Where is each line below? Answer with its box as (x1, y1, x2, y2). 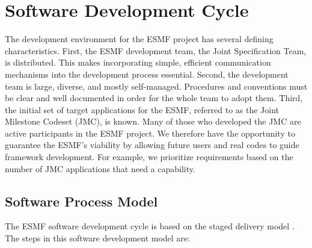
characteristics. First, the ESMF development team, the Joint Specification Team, (5, 44, 307, 57)
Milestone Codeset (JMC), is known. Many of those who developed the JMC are (5, 115, 301, 128)
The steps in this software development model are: (5, 232, 190, 244)
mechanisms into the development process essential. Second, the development (5, 67, 289, 80)
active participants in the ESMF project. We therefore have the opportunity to (5, 126, 295, 139)
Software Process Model (5, 191, 158, 210)
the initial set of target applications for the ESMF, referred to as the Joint (5, 103, 280, 116)
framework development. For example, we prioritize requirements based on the (5, 150, 293, 163)
